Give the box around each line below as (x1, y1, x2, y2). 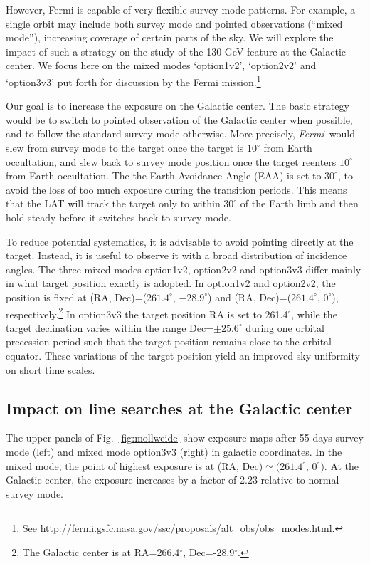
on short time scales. (6, 362, 95, 377)
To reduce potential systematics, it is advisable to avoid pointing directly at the (6, 234, 354, 249)
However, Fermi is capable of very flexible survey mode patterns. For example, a (6, 2, 356, 16)
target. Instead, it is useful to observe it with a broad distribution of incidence (6, 248, 347, 263)
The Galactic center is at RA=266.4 (22, 544, 180, 559)
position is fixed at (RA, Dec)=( (6, 289, 147, 304)
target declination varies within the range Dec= (6, 320, 214, 335)
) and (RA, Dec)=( (208, 289, 292, 304)
